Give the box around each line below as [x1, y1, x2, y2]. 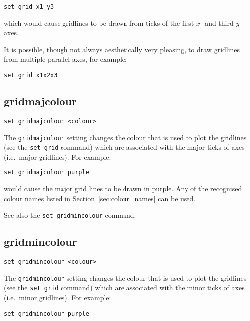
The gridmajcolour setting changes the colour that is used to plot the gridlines [4, 132, 247, 142]
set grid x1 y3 [4, 3, 54, 10]
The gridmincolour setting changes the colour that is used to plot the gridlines [4, 272, 247, 283]
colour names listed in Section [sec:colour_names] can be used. [4, 193, 196, 203]
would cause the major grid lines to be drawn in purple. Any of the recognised [4, 183, 242, 194]
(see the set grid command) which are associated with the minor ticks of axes [4, 282, 245, 293]
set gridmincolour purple [4, 310, 89, 317]
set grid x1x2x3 [4, 72, 58, 79]
